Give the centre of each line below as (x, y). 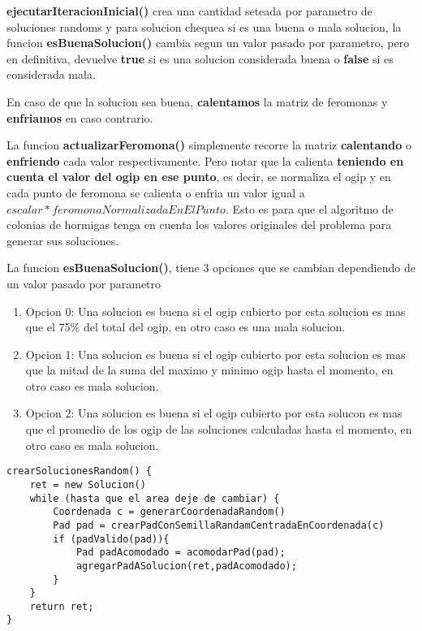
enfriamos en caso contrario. (80, 117)
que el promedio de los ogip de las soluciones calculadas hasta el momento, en (219, 429)
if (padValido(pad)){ (111, 539)
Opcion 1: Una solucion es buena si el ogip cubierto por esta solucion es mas (215, 354)
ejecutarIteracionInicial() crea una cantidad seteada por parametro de (189, 11)
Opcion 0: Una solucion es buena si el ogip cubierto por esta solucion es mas (215, 311)
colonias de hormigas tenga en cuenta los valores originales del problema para (199, 225)
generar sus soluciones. (63, 240)
